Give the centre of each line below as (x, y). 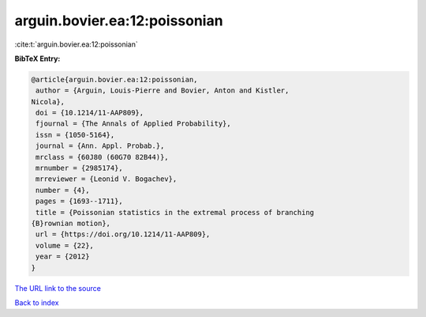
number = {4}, (63, 190)
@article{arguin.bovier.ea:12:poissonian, (114, 79)
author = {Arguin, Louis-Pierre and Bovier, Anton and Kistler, (163, 91)
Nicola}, (48, 102)
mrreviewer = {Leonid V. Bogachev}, (106, 179)
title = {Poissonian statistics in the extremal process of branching (175, 212)
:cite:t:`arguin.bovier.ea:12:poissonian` (76, 44)
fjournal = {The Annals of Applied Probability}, (134, 124)
